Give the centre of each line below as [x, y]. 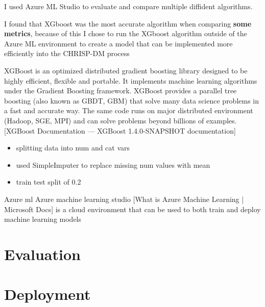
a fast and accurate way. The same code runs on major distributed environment [129, 110]
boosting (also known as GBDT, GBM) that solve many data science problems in [132, 100]
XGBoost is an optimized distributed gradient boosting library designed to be [126, 70]
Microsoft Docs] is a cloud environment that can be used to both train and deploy [132, 209]
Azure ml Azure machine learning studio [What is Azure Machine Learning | [124, 199]
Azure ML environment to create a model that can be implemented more [118, 43]
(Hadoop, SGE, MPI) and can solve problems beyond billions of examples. [121, 120]
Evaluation [42, 254]
